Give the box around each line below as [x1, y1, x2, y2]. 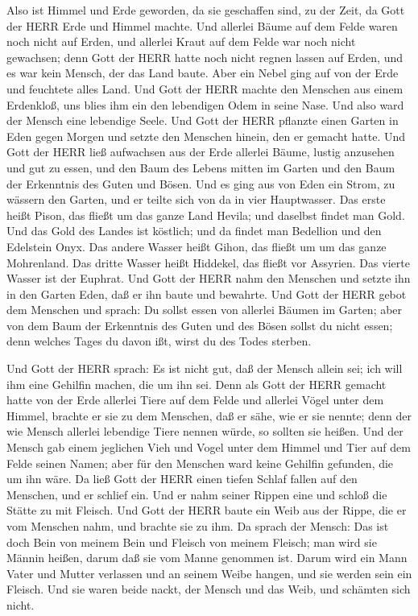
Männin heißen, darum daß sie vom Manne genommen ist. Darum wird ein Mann [6, 549, 408, 566]
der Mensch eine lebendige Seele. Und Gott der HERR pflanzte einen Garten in [6, 112, 399, 129]
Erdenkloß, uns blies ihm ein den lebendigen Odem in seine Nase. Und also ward [6, 96, 404, 113]
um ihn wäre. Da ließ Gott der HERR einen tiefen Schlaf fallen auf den [6, 470, 358, 487]
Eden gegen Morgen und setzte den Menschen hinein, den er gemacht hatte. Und [6, 127, 406, 144]
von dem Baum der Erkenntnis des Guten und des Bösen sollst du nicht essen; [6, 316, 393, 333]
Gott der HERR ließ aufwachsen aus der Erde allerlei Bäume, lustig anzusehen [6, 143, 395, 160]
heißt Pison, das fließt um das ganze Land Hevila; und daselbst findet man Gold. [6, 206, 405, 223]
